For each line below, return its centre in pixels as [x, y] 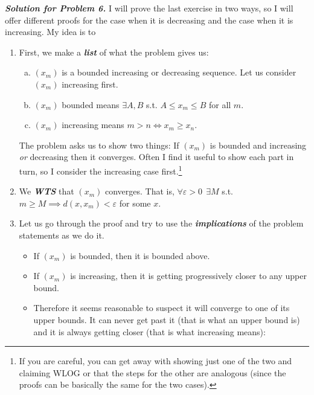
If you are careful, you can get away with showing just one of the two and [155, 361]
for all [220, 104]
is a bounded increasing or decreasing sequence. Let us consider [179, 72]
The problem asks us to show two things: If [99, 145]
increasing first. [90, 84]
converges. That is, [139, 191]
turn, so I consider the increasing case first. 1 [101, 170]
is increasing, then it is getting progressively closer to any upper [189, 276]
